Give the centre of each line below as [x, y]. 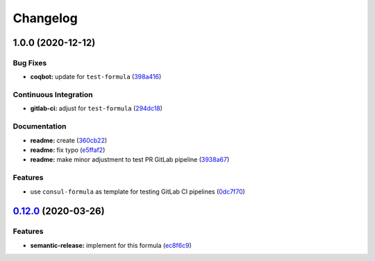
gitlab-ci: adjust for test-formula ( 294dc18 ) [97, 108]
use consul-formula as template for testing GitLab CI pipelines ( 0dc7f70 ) [138, 192]
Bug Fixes [30, 62]
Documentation [40, 126]
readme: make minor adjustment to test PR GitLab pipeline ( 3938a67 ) [130, 160]
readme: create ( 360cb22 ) [69, 140]
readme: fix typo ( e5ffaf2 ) [68, 150]
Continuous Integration [53, 95]
